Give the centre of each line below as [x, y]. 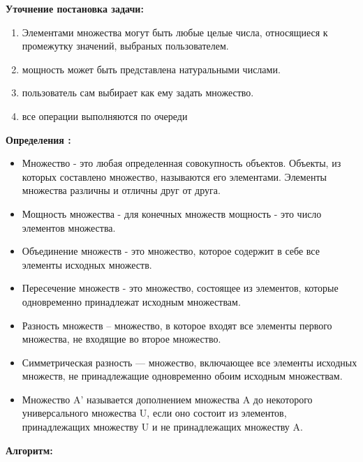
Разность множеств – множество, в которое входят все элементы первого [177, 325]
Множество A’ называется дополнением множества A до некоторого [167, 399]
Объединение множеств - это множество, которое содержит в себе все [171, 251]
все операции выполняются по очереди [105, 115]
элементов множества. [69, 227]
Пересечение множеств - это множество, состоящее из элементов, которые [180, 288]
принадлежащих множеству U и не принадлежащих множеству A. [162, 427]
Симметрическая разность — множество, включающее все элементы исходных [190, 362]
